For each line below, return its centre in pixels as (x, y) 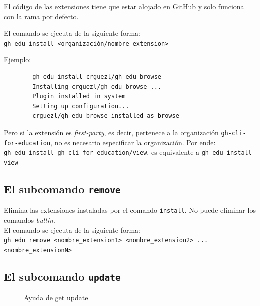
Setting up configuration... (81, 106)
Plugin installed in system (79, 97)
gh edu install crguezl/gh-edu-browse (97, 77)
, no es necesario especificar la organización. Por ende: (133, 142)
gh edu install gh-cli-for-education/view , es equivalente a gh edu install (128, 152)
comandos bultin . (30, 220)
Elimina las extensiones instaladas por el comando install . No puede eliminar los (130, 210)
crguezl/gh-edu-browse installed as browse (106, 116)
